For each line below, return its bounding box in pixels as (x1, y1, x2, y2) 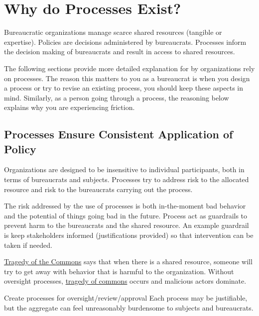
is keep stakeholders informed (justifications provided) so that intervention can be (4, 230, 254, 240)
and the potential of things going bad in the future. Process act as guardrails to (4, 210, 248, 220)
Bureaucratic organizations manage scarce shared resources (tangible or (4, 27, 222, 37)
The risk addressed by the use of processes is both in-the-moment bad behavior (4, 201, 246, 211)
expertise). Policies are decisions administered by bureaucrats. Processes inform (4, 36, 247, 47)
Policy (4, 141, 36, 156)
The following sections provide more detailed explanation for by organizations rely (4, 63, 255, 73)
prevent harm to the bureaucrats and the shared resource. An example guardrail (4, 220, 249, 230)
